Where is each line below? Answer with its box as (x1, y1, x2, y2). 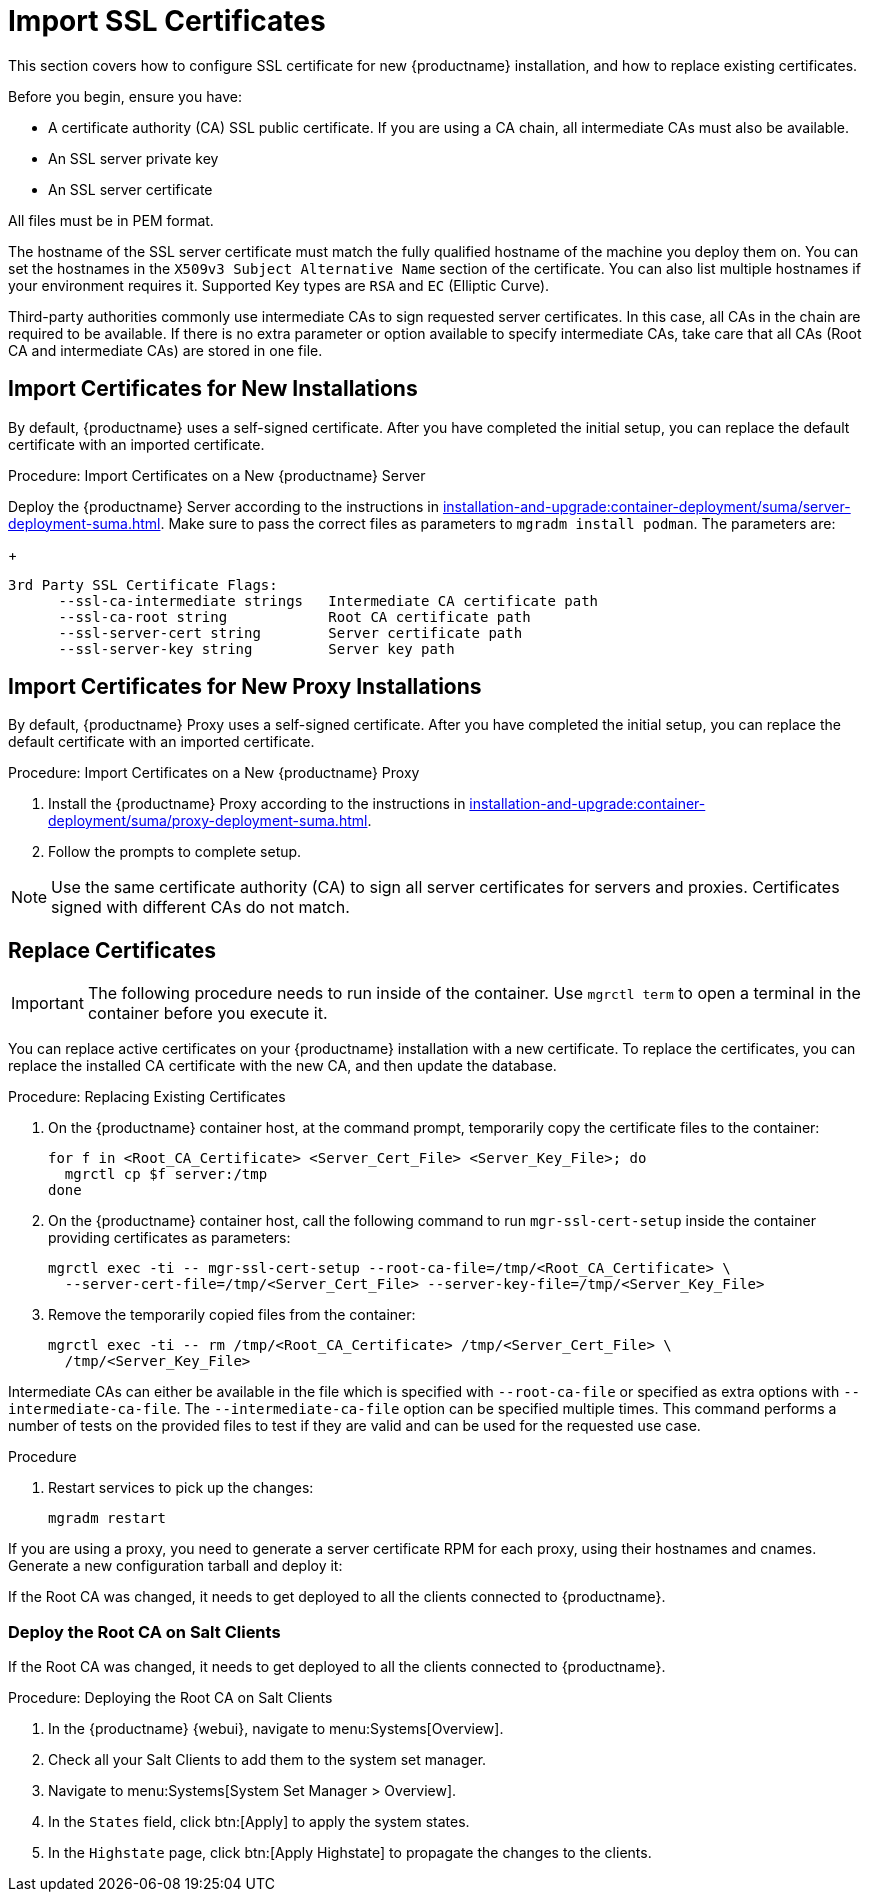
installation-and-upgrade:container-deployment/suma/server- (442, 497, 851, 515)
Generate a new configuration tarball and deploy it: (8, 1557, 343, 1575)
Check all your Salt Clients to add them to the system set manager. (48, 1751, 487, 1769)
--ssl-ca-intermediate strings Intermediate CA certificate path (58, 592, 599, 609)
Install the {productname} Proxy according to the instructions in (48, 795, 466, 813)
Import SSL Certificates (8, 4, 326, 38)
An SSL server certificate (48, 180, 213, 198)
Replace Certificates (8, 937, 217, 963)
